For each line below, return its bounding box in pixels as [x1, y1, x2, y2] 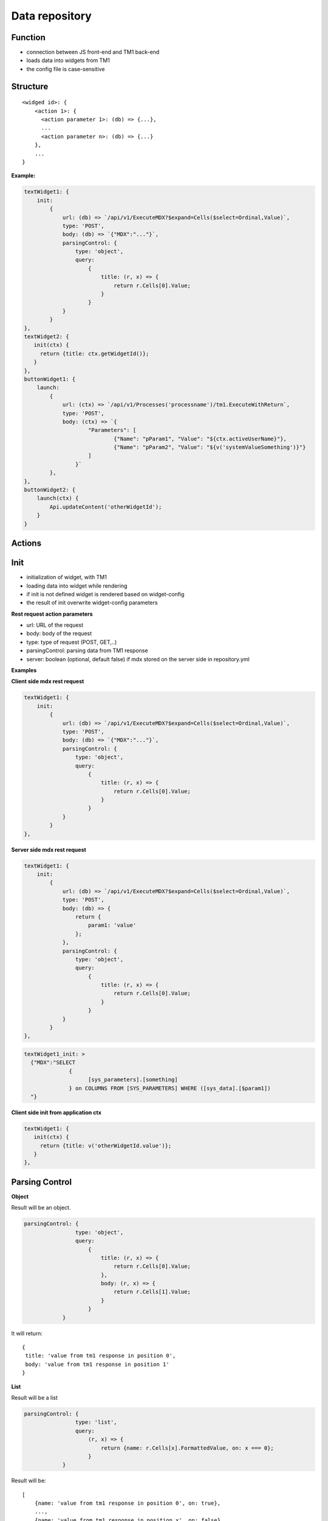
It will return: [11, 1329, 43, 1337]
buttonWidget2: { [24, 487, 76, 493]
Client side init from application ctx [11, 1109, 101, 1116]
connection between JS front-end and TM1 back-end [26, 49, 160, 56]
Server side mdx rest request [11, 846, 86, 853]
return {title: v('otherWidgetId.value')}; [39, 1142, 172, 1149]
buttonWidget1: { [24, 375, 76, 383]
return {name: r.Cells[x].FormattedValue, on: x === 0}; [100, 1444, 275, 1451]
